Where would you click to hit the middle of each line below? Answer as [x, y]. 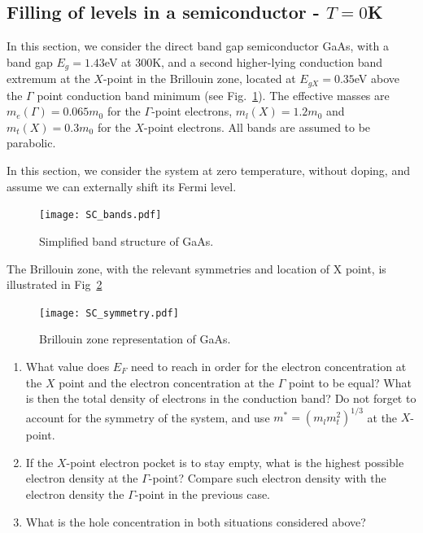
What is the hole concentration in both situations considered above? [196, 521]
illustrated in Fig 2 [55, 284]
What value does [68, 366]
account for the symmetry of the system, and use [148, 417]
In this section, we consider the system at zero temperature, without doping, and [208, 170]
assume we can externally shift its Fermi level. [122, 186]
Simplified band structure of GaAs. [126, 240]
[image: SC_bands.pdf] [100, 215]
